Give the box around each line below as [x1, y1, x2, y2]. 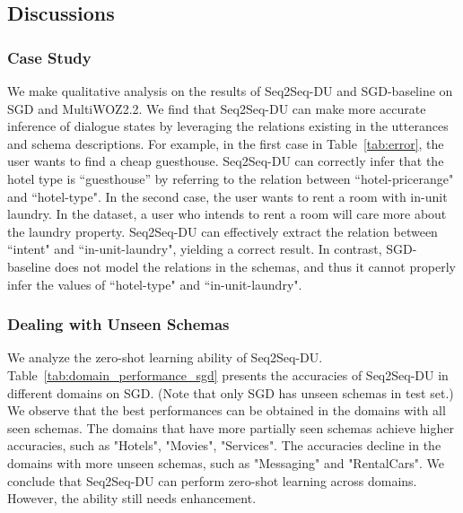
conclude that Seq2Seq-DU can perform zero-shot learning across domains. [7, 471, 417, 490]
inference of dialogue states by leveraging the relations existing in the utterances [7, 117, 449, 135]
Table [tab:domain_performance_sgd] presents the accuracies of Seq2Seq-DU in [7, 365, 449, 384]
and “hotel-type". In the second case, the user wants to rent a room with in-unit [7, 187, 448, 205]
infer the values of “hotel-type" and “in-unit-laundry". [7, 274, 302, 293]
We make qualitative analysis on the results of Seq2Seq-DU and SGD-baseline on [7, 82, 453, 100]
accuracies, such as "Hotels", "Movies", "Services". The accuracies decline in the [7, 436, 441, 455]
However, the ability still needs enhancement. [7, 489, 257, 508]
